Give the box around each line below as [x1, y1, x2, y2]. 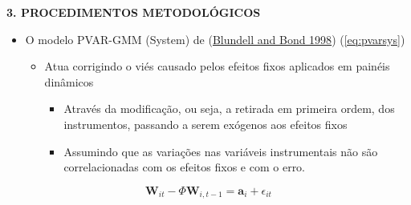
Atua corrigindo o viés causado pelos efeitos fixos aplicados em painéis [44, 58, 390, 74]
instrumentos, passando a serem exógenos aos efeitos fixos [63, 115, 348, 132]
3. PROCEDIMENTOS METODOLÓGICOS [6, 4, 261, 20]
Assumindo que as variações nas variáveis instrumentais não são [63, 143, 378, 159]
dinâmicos [44, 73, 94, 90]
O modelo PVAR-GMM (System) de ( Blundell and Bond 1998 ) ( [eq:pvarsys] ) [25, 30, 405, 47]
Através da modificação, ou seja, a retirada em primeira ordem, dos [63, 100, 395, 117]
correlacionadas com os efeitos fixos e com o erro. [63, 159, 306, 175]
